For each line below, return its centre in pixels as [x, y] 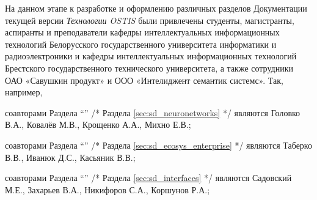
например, [24, 92]
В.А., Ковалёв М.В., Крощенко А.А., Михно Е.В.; [98, 124]
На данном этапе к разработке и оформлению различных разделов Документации [156, 8]
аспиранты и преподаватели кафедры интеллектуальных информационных [142, 32]
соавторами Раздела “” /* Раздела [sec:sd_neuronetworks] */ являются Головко [153, 112]
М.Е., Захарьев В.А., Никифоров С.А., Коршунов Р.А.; [107, 189]
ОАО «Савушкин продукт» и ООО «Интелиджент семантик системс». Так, [144, 80]
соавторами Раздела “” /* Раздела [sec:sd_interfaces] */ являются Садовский [148, 178]
